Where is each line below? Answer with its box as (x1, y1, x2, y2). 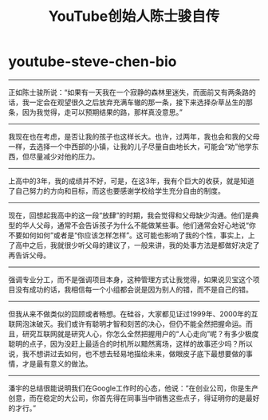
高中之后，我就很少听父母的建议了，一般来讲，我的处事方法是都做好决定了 (14, 240, 260, 249)
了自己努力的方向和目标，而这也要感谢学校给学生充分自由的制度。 (8, 186, 225, 195)
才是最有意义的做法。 (22, 359, 93, 368)
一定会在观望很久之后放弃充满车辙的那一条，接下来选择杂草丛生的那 (29, 97, 253, 107)
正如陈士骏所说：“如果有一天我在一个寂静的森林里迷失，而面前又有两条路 (8, 87, 250, 96)
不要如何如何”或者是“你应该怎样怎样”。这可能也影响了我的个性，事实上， (8, 230, 249, 240)
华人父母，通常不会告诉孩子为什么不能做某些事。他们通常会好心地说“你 (22, 220, 257, 230)
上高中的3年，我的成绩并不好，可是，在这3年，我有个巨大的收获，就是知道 (8, 176, 255, 186)
